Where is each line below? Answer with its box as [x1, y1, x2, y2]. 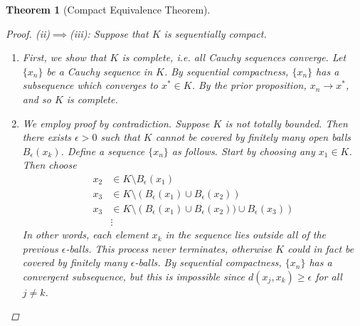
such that [100, 130, 140, 144]
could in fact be [287, 241, 354, 256]
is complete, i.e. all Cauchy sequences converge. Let [122, 50, 346, 65]
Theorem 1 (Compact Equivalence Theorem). [6, 2, 211, 16]
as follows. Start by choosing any [171, 143, 315, 158]
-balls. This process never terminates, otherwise [65, 241, 272, 256]
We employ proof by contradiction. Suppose [22, 115, 210, 130]
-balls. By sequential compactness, [134, 255, 282, 270]
